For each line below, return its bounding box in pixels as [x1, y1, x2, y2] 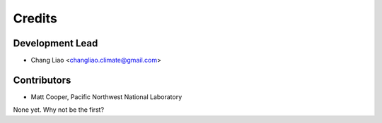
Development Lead [13, 37, 98, 49]
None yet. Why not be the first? [13, 105, 105, 114]
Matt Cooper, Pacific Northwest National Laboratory [30, 92, 183, 101]
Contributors [13, 74, 71, 86]
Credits [13, 11, 58, 26]
